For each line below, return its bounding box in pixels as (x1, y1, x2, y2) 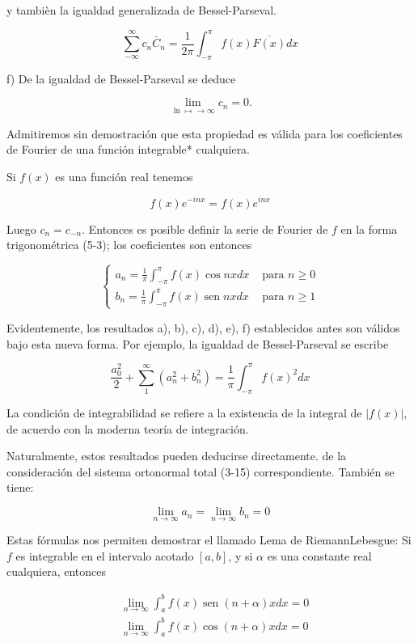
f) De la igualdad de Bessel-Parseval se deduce (6, 70, 236, 87)
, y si (228, 547, 253, 564)
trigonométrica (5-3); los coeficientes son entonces (6, 236, 252, 253)
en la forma (340, 220, 398, 237)
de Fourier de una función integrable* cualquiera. (6, 141, 251, 158)
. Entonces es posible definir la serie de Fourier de (82, 220, 328, 237)
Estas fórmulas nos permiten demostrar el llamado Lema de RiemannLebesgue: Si (6, 531, 412, 548)
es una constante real (267, 547, 372, 564)
